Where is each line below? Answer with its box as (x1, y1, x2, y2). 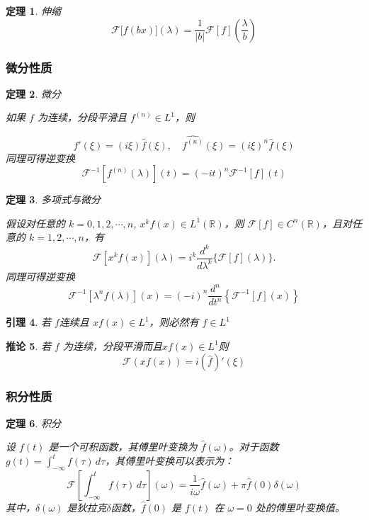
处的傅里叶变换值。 (255, 499, 345, 514)
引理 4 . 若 (6, 315, 51, 329)
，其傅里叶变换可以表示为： (105, 453, 234, 468)
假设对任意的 (6, 215, 65, 230)
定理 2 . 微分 (6, 86, 61, 101)
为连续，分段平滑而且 (62, 338, 162, 353)
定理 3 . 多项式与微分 (6, 192, 101, 207)
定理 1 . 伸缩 (6, 4, 61, 18)
